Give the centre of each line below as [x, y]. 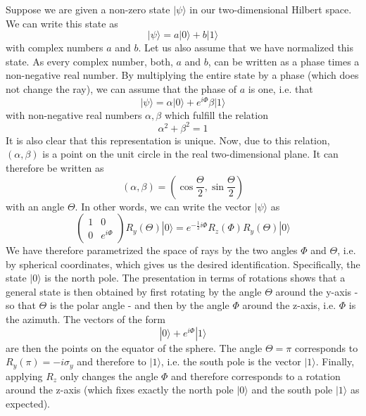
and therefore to [112, 361]
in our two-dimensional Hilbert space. [271, 9]
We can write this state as [62, 23]
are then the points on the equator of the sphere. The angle [134, 347]
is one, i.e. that [280, 88]
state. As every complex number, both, [89, 61]
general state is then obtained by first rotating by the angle [134, 291]
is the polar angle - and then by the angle [139, 305]
